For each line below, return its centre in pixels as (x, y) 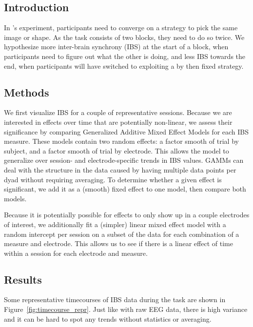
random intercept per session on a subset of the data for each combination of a (122, 234)
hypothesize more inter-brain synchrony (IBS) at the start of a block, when (116, 47)
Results (23, 279)
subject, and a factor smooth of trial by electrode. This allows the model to (117, 150)
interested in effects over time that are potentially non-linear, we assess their (118, 122)
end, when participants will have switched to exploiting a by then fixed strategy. (124, 66)
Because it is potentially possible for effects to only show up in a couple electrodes (127, 215)
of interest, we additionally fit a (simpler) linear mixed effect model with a (115, 224)
